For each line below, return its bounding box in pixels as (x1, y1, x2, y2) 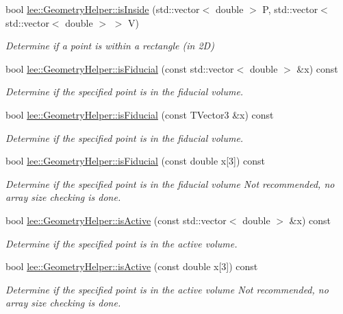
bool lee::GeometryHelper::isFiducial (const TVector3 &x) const (5, 107, 274, 121)
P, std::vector (262, 2, 318, 16)
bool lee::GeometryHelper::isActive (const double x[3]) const (5, 259, 258, 274)
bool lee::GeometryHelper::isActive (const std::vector (5, 213, 227, 227)
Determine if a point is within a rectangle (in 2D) (5, 38, 214, 53)
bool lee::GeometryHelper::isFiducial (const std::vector (5, 61, 234, 75)
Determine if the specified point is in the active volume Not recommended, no (5, 282, 329, 296)
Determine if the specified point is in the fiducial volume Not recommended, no (5, 176, 335, 191)
